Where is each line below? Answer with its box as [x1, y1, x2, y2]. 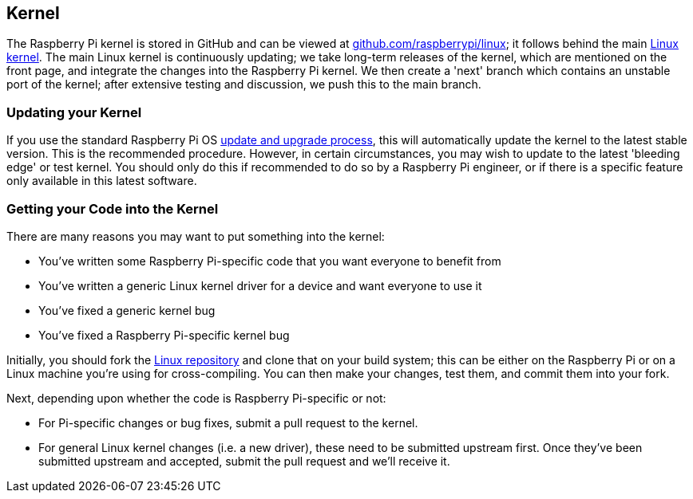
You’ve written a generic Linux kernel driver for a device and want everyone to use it [38, 278, 482, 293]
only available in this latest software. [6, 174, 197, 188]
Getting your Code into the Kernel [6, 200, 219, 217]
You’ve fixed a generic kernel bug [38, 303, 216, 317]
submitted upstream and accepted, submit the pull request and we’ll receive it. [38, 454, 450, 468]
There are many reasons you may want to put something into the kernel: [6, 229, 385, 243]
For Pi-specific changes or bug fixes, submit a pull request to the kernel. [38, 415, 418, 430]
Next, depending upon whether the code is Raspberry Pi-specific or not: [6, 391, 386, 405]
